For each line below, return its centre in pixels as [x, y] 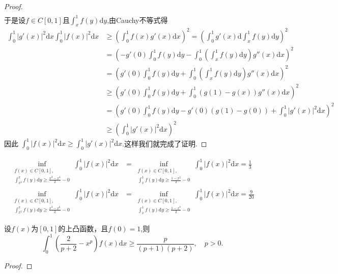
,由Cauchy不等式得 [137, 20]
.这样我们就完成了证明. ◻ [165, 143]
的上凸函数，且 [83, 229]
